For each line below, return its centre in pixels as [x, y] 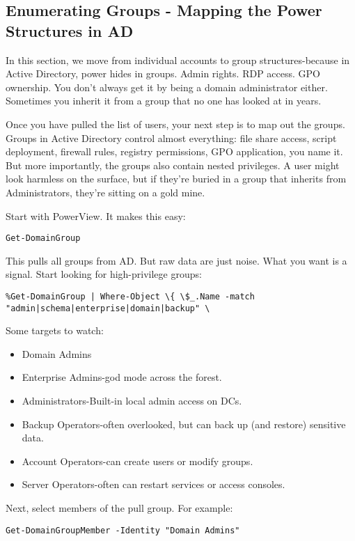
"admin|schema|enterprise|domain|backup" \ [108, 308]
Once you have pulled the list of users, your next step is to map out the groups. [175, 124]
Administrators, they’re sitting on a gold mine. [105, 192]
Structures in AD [70, 30]
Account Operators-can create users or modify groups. [137, 461]
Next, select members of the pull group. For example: [119, 508]
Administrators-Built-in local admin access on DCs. [132, 401]
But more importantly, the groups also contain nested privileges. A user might [173, 165]
